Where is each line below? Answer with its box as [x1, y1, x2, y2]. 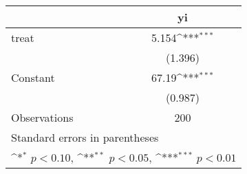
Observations [11, 109, 74, 125]
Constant [11, 69, 55, 85]
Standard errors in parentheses [11, 129, 159, 145]
